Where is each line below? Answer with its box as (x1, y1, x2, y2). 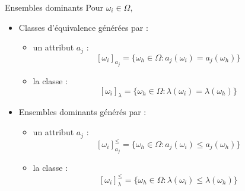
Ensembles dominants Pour (5, 1, 103, 13)
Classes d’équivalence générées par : (18, 21, 148, 33)
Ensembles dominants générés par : (18, 106, 147, 118)
